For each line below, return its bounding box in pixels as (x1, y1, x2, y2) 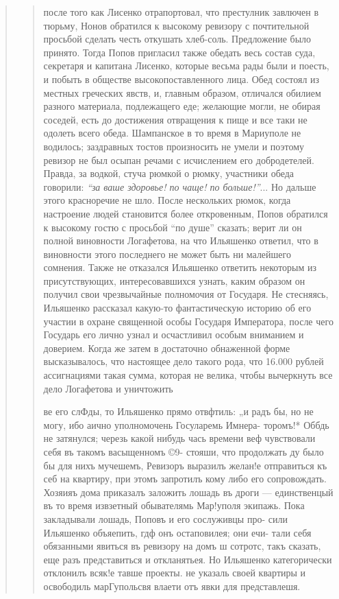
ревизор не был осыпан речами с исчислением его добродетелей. (43, 152, 314, 167)
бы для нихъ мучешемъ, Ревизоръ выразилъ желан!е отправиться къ (43, 458, 327, 472)
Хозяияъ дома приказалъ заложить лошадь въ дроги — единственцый (43, 484, 334, 499)
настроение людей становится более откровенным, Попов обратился (43, 206, 328, 220)
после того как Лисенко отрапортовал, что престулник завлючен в (43, 5, 319, 19)
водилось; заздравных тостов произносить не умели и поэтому (43, 139, 305, 153)
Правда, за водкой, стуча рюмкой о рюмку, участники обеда (43, 166, 294, 180)
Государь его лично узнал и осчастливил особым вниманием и (43, 327, 304, 342)
